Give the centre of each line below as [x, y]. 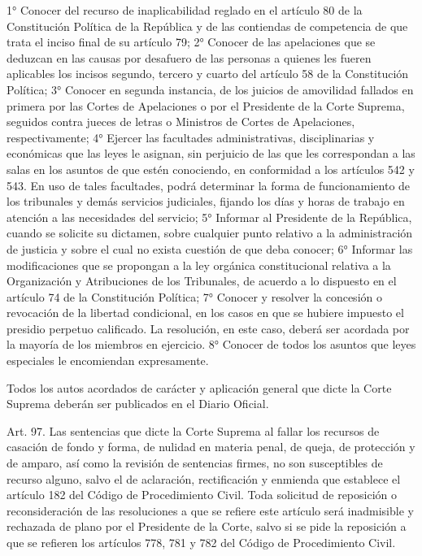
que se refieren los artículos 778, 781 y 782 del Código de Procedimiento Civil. [201, 542]
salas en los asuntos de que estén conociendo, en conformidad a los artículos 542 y [211, 169]
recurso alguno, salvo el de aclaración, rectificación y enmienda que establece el [204, 478]
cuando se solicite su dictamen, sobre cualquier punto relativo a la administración [210, 233]
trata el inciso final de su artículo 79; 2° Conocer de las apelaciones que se [191, 42]
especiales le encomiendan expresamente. [108, 361]
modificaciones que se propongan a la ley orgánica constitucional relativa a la [199, 265]
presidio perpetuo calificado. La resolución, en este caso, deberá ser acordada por [208, 328]
